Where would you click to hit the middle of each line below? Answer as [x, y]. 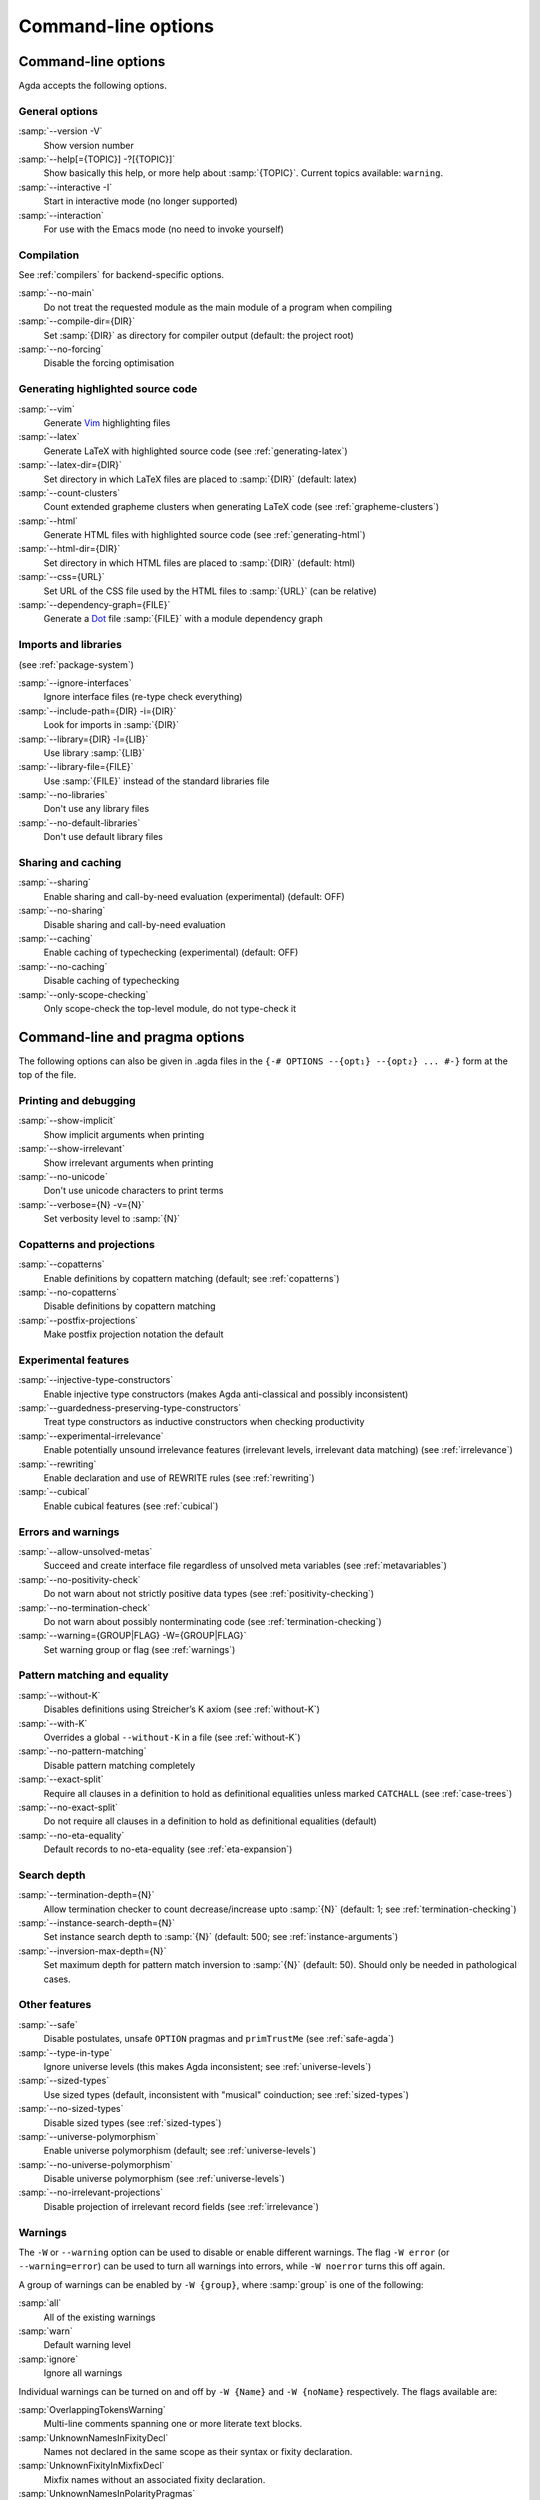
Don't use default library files [103, 837]
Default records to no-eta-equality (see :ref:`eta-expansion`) [168, 1849]
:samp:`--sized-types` [64, 2081]
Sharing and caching [70, 863]
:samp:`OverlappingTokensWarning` [92, 2409]
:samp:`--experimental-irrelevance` [91, 1436]
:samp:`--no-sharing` [62, 911]
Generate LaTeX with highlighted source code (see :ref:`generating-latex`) [196, 451]
